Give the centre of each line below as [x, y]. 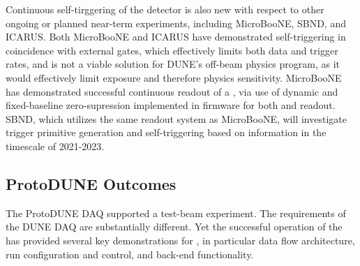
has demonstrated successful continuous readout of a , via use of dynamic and [172, 91]
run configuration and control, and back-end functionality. [130, 254]
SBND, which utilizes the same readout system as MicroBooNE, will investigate [176, 118]
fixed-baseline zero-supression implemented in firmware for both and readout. [171, 105]
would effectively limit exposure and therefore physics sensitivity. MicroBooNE [174, 77]
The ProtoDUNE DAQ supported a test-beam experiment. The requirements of [176, 213]
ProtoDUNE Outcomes [91, 183]
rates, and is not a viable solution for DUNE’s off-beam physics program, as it [173, 64]
